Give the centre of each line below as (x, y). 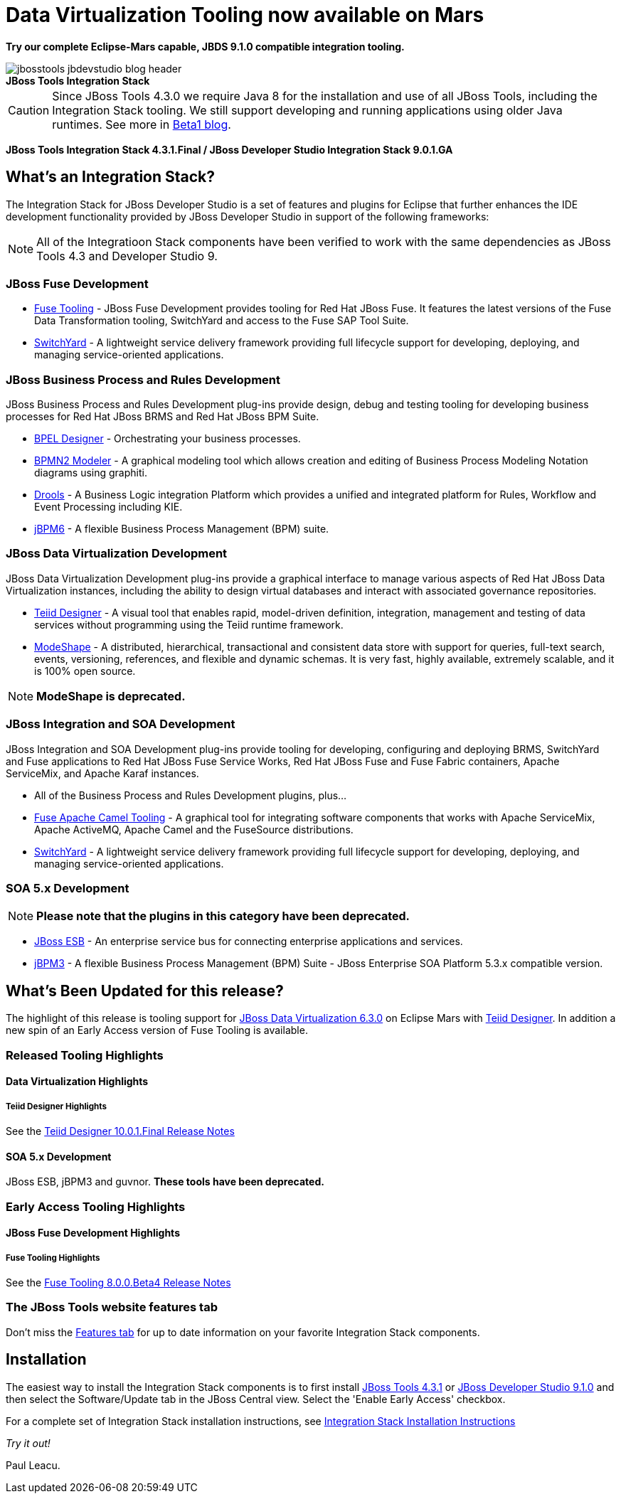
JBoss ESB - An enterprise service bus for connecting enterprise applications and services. (249, 941)
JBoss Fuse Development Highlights (93, 1233)
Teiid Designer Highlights (56, 1106)
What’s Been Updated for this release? (145, 991)
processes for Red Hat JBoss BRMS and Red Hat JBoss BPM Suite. (163, 417)
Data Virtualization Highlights (77, 1082)
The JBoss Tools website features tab (112, 1307)
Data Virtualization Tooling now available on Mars (245, 15)
